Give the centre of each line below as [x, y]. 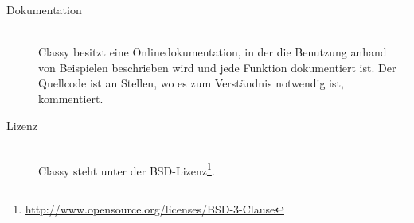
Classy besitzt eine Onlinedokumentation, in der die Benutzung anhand [213, 52]
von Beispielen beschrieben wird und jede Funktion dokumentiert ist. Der [217, 67]
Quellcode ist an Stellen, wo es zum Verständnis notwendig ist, [191, 83]
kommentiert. [71, 98]
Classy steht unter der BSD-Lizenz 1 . [127, 169]
